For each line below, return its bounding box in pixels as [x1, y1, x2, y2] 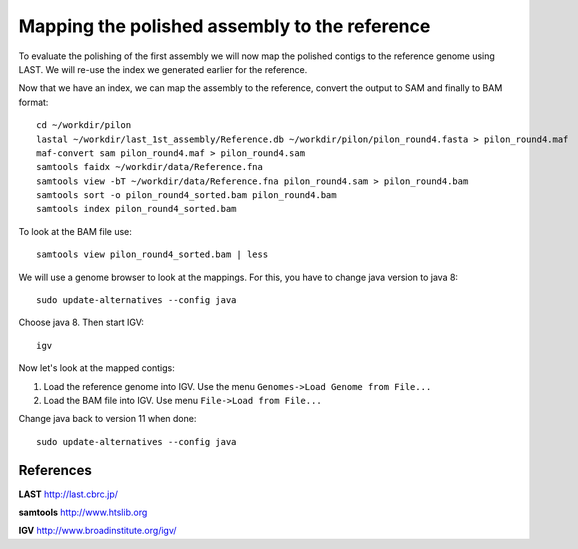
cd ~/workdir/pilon [36, 120, 132, 131]
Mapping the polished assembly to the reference [18, 15, 431, 37]
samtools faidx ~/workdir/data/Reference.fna [36, 161, 264, 173]
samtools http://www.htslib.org [18, 506, 148, 519]
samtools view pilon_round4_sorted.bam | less [36, 249, 269, 260]
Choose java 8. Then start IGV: [18, 316, 145, 329]
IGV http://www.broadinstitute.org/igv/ [18, 525, 177, 537]
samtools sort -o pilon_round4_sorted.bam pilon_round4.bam [36, 190, 337, 201]
